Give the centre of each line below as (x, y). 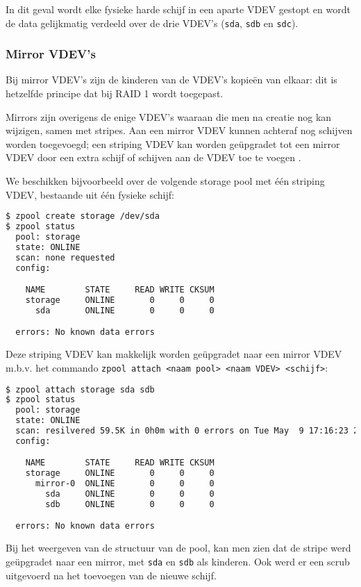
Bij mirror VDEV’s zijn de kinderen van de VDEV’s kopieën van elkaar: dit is (171, 80)
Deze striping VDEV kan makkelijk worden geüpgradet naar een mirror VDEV (174, 354)
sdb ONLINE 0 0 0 (130, 504)
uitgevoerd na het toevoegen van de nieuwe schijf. (111, 575)
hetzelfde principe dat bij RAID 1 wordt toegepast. (115, 93)
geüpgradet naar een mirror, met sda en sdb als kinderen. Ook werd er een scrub (178, 561)
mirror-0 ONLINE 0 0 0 (125, 484)
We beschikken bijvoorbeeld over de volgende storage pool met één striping (165, 181)
